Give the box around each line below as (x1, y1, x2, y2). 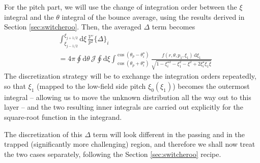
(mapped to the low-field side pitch (37, 80, 146, 91)
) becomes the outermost (172, 80, 250, 91)
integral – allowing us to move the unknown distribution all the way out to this (4, 91, 251, 102)
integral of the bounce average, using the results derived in (62, 11, 245, 22)
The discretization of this (4, 128, 82, 139)
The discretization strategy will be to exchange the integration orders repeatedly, (4, 71, 256, 81)
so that (4, 80, 26, 91)
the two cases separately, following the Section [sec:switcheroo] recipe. (4, 148, 221, 159)
